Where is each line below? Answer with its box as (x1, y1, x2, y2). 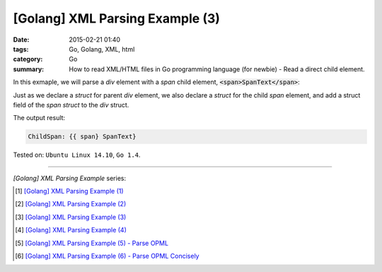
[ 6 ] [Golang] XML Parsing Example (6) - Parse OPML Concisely (15, 252, 199, 260)
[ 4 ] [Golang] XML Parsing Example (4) (15, 226, 127, 235)
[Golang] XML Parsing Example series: (13, 174, 127, 182)
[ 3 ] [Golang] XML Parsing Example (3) (15, 213, 127, 221)
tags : (13, 45, 29, 53)
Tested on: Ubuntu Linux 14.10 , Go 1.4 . (13, 150, 141, 159)
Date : (13, 35, 30, 44)
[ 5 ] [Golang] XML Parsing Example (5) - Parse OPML (15, 239, 169, 247)
